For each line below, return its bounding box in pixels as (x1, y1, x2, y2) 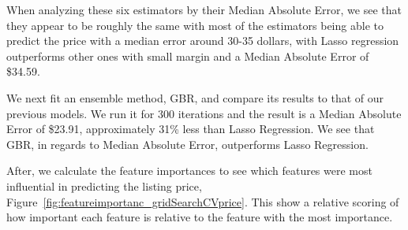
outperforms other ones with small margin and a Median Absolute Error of (6, 47, 369, 64)
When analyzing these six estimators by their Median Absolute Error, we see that (6, 2, 402, 17)
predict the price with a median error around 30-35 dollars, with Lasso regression (6, 32, 399, 49)
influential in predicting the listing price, (6, 177, 202, 194)
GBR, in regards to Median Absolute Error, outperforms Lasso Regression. (6, 135, 369, 152)
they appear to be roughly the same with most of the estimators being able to (6, 17, 384, 33)
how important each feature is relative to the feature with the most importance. (6, 209, 393, 225)
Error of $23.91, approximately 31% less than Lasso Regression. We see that (6, 121, 375, 137)
